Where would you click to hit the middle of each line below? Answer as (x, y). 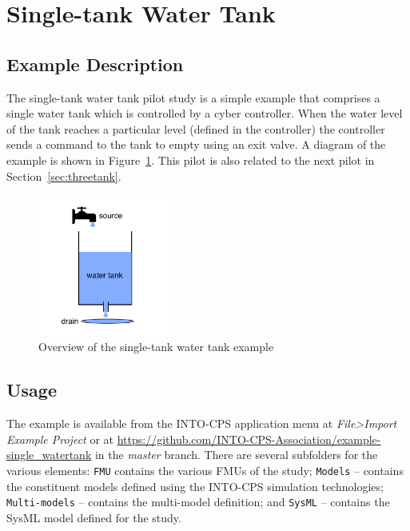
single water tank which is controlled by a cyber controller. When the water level (205, 113)
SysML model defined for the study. (94, 517)
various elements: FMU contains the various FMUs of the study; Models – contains (205, 470)
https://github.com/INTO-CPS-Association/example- (249, 439)
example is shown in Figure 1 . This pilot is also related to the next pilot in (191, 160)
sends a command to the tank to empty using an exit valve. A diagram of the (196, 144)
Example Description (95, 64)
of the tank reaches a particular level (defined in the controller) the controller (196, 128)
